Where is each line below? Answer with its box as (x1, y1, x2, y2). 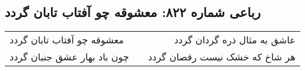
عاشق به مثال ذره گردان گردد (174, 33, 296, 47)
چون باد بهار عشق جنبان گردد (9, 50, 129, 64)
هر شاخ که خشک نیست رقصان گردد (148, 50, 296, 64)
